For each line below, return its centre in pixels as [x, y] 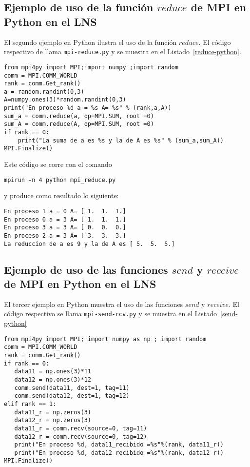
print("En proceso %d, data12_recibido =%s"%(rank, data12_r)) [119, 453]
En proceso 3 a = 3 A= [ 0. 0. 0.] [65, 228]
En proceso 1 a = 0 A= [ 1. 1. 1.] [65, 211]
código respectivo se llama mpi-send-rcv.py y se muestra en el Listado [110, 314]
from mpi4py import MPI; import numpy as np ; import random [105, 339]
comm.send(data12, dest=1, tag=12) [72, 396]
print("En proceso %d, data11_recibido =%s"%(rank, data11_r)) [119, 445]
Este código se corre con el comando [58, 164]
